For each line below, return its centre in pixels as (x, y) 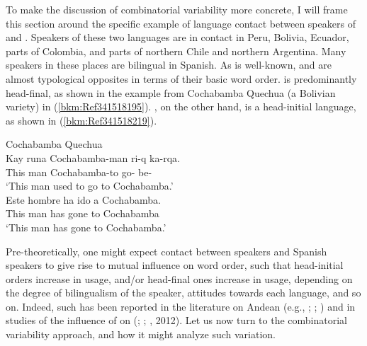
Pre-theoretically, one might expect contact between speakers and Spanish (166, 251)
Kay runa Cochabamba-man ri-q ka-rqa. (93, 157)
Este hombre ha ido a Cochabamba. (83, 199)
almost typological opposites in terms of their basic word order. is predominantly (181, 78)
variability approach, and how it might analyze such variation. (141, 334)
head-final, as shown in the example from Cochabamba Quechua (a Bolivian (171, 92)
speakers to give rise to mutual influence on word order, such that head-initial (175, 265)
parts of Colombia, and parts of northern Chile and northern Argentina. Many (176, 51)
